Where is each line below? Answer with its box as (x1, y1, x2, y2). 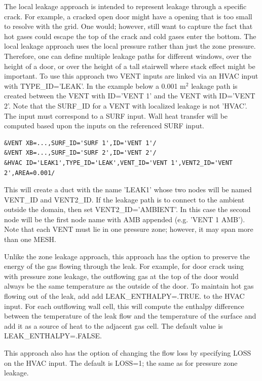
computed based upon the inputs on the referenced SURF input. (4, 120, 205, 131)
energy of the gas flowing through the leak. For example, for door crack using (4, 261, 244, 271)
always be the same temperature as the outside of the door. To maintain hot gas (4, 281, 254, 291)
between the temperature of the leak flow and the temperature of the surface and (4, 310, 256, 321)
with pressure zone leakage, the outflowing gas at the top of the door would (4, 270, 239, 281)
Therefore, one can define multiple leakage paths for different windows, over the (4, 50, 251, 61)
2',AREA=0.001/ (4, 169, 55, 177)
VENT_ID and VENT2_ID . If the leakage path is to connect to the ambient (4, 194, 245, 204)
